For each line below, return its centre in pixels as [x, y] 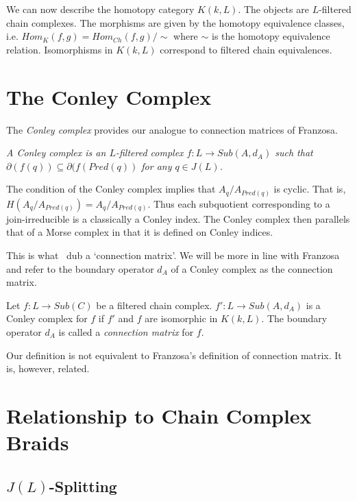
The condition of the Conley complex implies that [111, 189]
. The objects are [273, 9]
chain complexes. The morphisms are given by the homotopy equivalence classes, [175, 22]
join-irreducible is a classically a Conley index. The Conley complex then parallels [178, 218]
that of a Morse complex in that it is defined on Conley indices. [140, 232]
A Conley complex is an [56, 152]
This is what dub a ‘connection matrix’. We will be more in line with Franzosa [173, 255]
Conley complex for [47, 318]
